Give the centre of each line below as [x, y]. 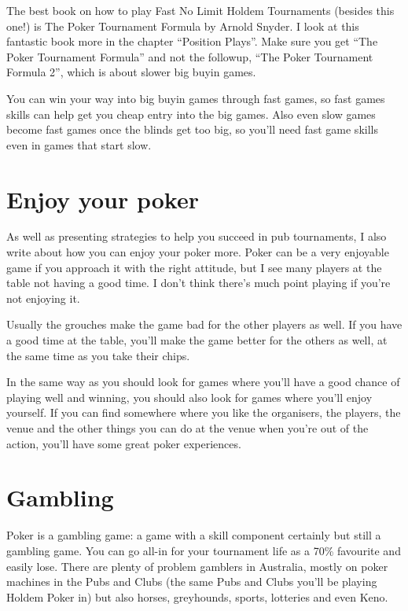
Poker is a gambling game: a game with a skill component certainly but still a [194, 535]
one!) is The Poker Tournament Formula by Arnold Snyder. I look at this [183, 26]
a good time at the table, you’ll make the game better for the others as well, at [197, 340]
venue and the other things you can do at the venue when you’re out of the [187, 428]
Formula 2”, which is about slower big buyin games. [131, 72]
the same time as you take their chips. [98, 355]
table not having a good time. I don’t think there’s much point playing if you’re [198, 283]
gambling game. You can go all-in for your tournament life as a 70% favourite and [204, 550]
